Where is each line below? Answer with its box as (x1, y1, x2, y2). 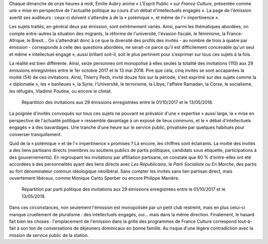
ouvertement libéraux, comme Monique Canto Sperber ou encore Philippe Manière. (9, 175, 180, 181)
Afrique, (9, 37, 26, 43)
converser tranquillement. (9, 131, 62, 137)
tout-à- (237, 218, 253, 224)
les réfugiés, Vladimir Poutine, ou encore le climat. (9, 88, 112, 94)
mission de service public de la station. (9, 232, 89, 238)
